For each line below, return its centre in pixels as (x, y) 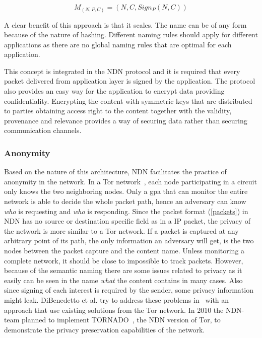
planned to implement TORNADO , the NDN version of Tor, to (121, 320)
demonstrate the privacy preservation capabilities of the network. (105, 329)
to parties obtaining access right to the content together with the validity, (118, 111)
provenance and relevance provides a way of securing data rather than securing (126, 120)
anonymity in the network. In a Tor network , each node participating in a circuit (130, 181)
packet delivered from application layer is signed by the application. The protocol (130, 81)
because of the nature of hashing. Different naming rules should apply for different (131, 35)
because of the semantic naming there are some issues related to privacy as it (123, 270)
